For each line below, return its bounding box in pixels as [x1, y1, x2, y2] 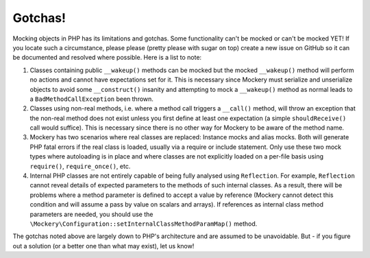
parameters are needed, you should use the [29, 210, 153, 218]
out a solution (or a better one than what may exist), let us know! [12, 242, 195, 250]
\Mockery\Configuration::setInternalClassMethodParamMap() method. [29, 220, 258, 228]
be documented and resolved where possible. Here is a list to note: [12, 54, 202, 62]
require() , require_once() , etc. [29, 162, 131, 170]
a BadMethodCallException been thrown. [29, 95, 154, 103]
